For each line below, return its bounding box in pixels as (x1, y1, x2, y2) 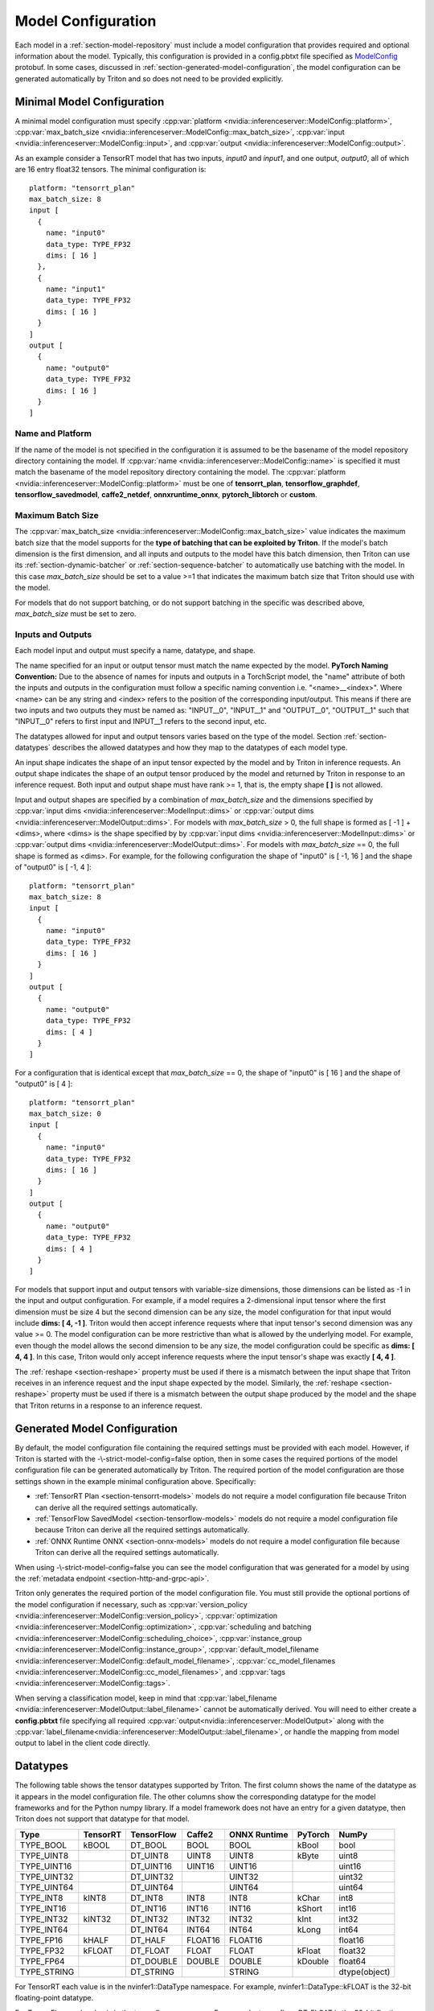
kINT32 (83, 1913, 112, 1924)
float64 (338, 1955, 366, 1967)
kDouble (297, 1955, 330, 1967)
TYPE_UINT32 (19, 1871, 74, 1882)
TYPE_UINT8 (19, 1850, 69, 1861)
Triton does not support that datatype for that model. (14, 1814, 190, 1824)
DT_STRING (130, 1966, 174, 1977)
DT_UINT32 (130, 1871, 174, 1882)
